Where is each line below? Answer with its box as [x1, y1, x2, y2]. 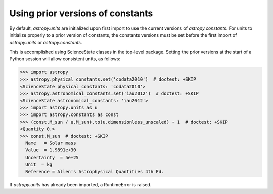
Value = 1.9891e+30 [25, 147, 76, 153]
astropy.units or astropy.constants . [9, 40, 82, 46]
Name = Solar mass [25, 140, 76, 146]
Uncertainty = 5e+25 [25, 154, 79, 160]
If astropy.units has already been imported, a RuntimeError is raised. [9, 181, 152, 187]
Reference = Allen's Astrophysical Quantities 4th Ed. [25, 169, 164, 174]
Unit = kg [25, 162, 53, 167]
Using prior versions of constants [9, 8, 153, 19]
